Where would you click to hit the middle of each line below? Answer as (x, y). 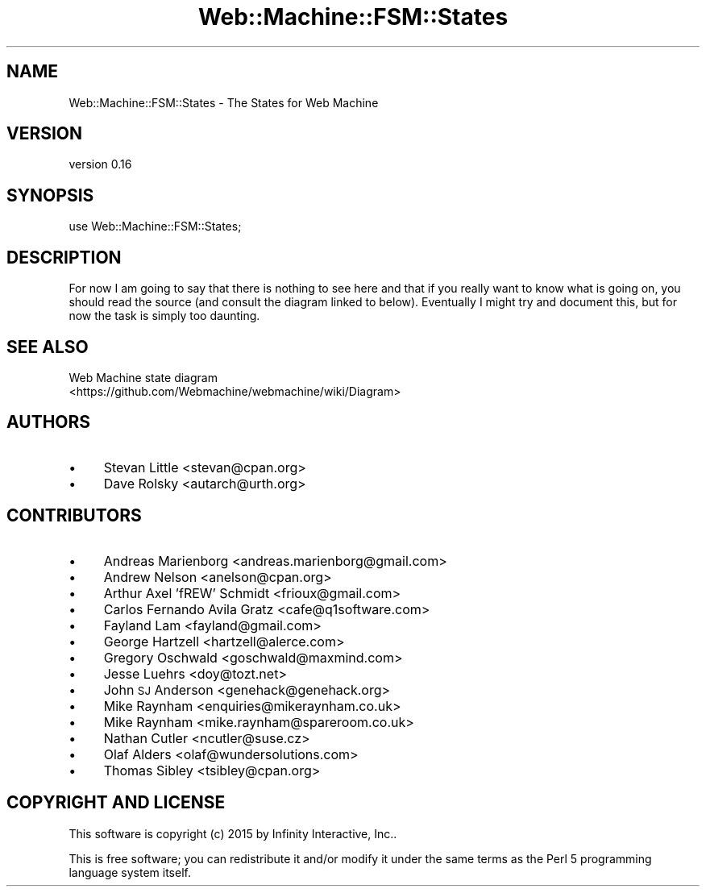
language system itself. (130, 872)
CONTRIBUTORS (74, 516)
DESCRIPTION (64, 257)
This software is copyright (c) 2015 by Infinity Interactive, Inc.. (233, 833)
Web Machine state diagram (143, 377)
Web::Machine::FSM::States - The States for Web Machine (224, 102)
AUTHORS (49, 422)
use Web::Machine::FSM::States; (155, 226)
